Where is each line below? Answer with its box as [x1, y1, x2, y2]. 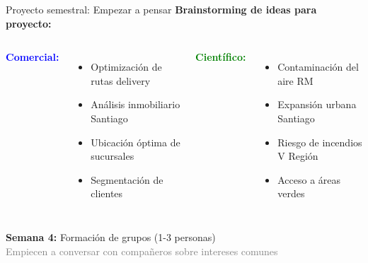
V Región [277, 148, 318, 163]
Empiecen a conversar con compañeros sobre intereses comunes [6, 243, 278, 258]
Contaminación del [277, 59, 359, 74]
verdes [277, 186, 305, 201]
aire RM [277, 73, 314, 88]
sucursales [91, 148, 134, 163]
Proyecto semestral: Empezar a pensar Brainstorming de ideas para [6, 2, 317, 16]
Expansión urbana [277, 97, 357, 112]
